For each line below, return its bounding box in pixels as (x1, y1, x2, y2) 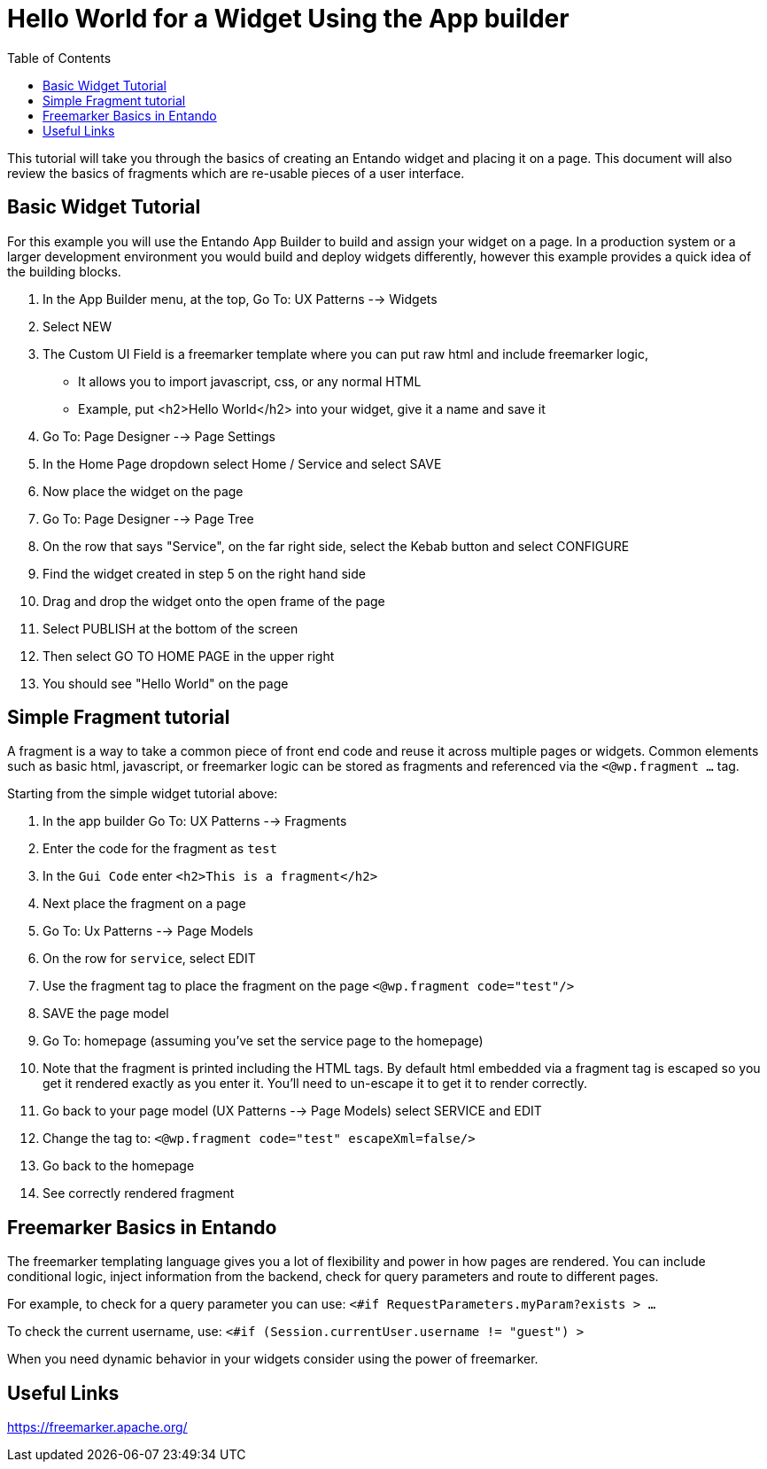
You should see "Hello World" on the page (43, 675, 289, 691)
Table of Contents (7, 50, 112, 66)
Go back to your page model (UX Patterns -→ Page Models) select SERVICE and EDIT (43, 1103, 542, 1119)
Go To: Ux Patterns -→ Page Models (43, 923, 253, 939)
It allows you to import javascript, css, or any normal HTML (78, 373, 422, 389)
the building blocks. (7, 263, 121, 279)
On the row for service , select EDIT (43, 951, 256, 967)
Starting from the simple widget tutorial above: (7, 786, 278, 802)
